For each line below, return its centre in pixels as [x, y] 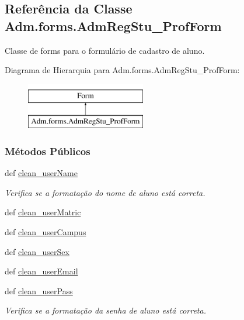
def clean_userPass [39, 290]
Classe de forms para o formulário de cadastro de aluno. [105, 50]
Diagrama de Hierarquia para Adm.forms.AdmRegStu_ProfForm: [122, 70]
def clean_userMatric [43, 212]
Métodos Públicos [48, 151]
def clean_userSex [37, 251]
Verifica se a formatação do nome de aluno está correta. [105, 192]
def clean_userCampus [46, 231]
